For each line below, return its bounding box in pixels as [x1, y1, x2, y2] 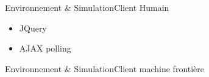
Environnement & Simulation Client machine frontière [5, 62, 205, 75]
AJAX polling [19, 42, 71, 55]
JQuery [19, 21, 47, 34]
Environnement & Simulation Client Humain [5, 1, 169, 13]
